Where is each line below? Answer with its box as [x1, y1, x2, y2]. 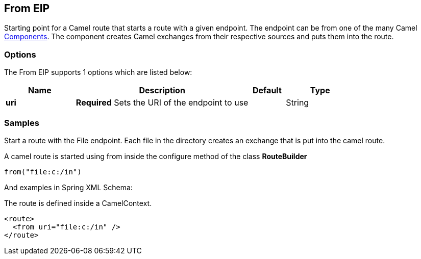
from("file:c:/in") [4, 167, 82, 176]
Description [139, 85, 185, 96]
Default [252, 85, 282, 96]
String [286, 97, 309, 108]
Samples [4, 117, 39, 128]
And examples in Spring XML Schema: [4, 183, 133, 192]
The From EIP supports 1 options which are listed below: [4, 68, 192, 77]
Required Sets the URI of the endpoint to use [76, 97, 249, 108]
